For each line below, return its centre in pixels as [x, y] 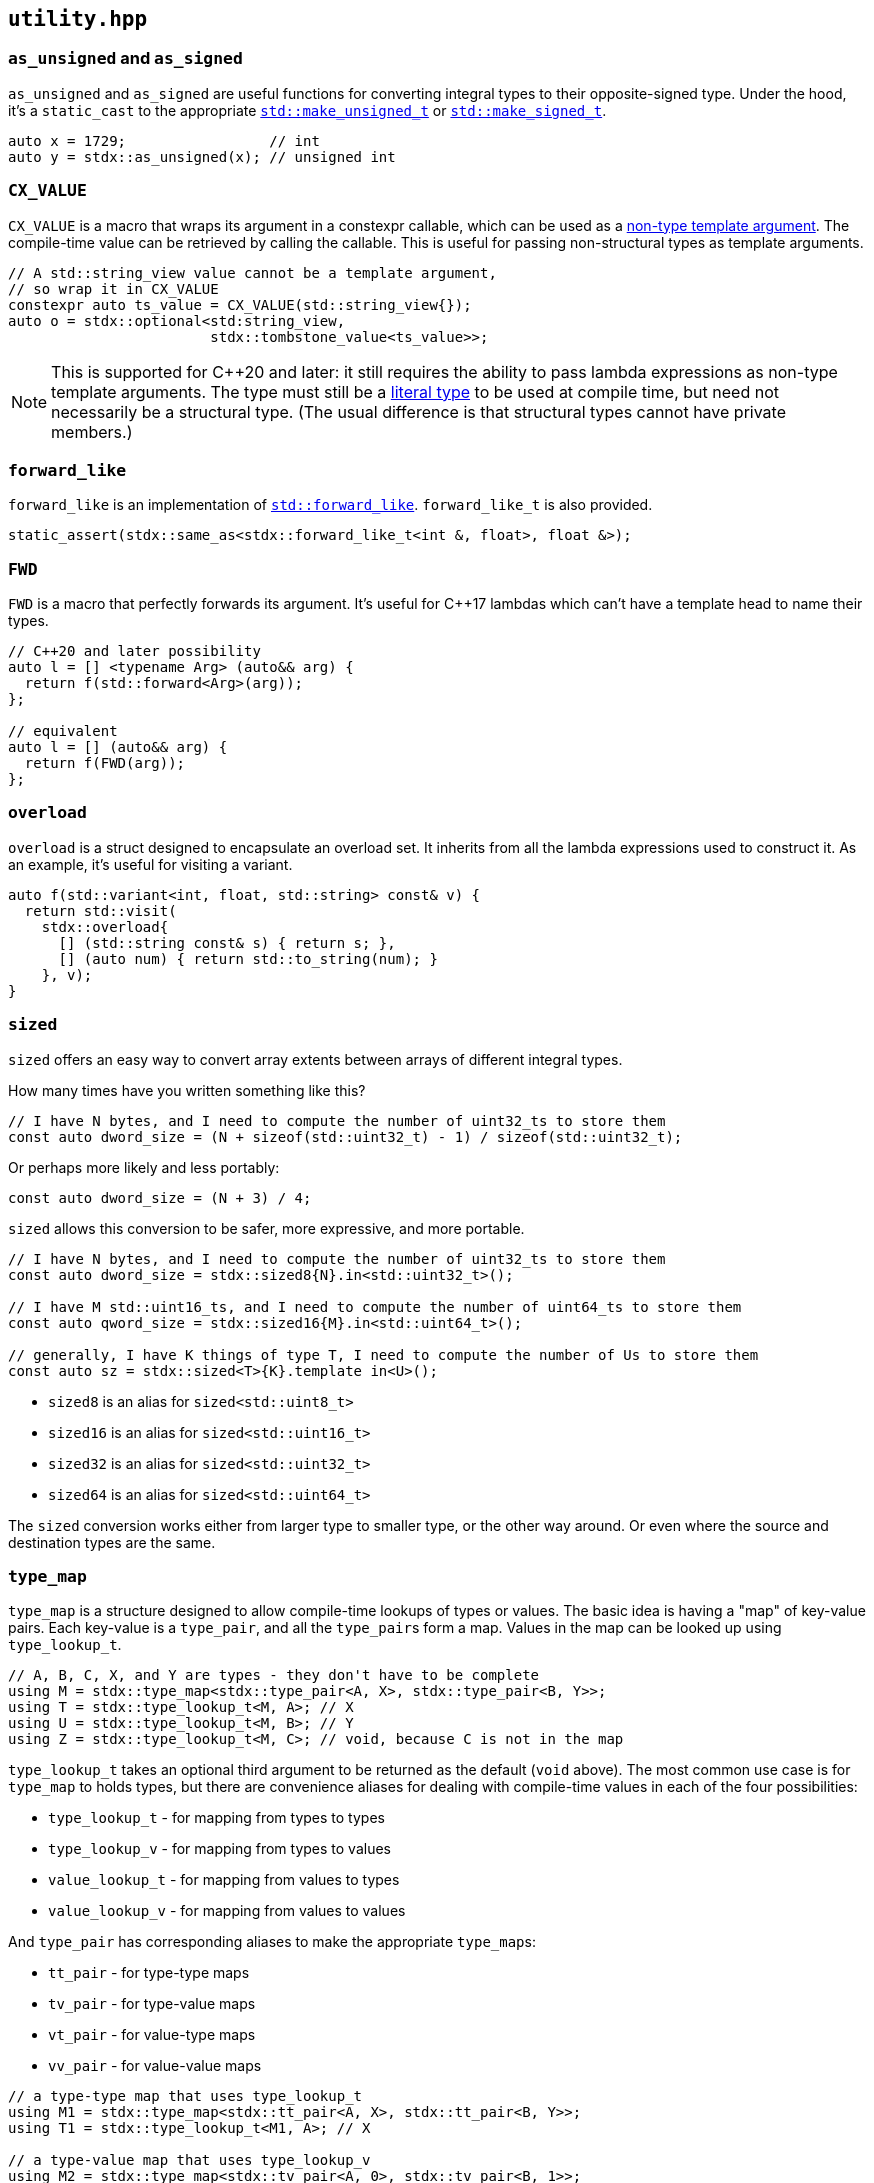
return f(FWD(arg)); [105, 763]
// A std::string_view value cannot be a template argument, [252, 272]
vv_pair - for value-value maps [155, 2066]
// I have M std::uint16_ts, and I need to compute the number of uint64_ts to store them [375, 1306]
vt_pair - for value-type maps [152, 2035]
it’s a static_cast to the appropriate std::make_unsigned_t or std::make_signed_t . [307, 110]
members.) [92, 431]
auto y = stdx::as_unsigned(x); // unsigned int [202, 156]
